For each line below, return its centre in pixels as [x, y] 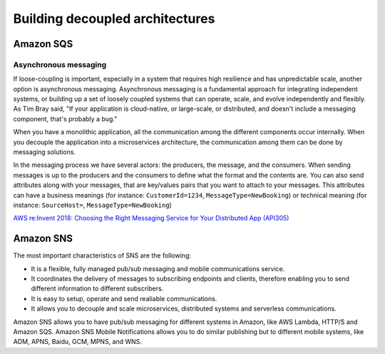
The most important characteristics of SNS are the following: [102, 256]
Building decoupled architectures [114, 19]
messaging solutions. [45, 152]
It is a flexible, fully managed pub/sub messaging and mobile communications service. [158, 268]
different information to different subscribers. [97, 288]
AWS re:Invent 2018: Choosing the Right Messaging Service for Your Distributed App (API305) [151, 218]
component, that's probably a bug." [65, 118]
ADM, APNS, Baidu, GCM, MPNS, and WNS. [78, 342]
